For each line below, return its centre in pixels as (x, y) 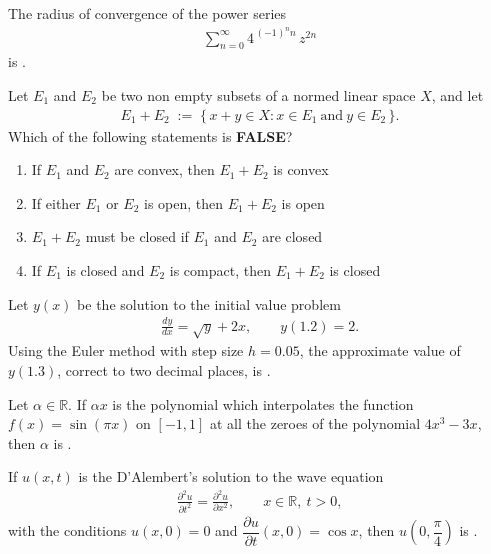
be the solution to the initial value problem (209, 303)
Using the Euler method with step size (126, 350)
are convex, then (164, 169)
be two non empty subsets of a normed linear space (258, 95)
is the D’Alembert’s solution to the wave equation (231, 476)
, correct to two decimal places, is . (164, 369)
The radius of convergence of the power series (147, 13)
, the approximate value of (380, 350)
